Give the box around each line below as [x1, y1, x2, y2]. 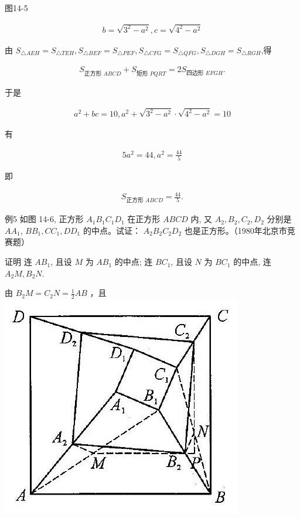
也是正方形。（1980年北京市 [184, 224, 287, 236]
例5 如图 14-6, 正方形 [5, 213, 84, 225]
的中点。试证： [83, 224, 141, 236]
